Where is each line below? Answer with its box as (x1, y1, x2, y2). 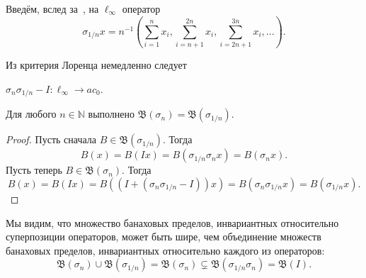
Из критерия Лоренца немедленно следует (6, 57, 187, 72)
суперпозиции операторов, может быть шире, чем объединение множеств (6, 229, 321, 244)
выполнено (88, 106, 135, 121)
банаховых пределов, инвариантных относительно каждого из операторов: (6, 243, 325, 257)
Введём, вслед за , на (6, 1, 99, 16)
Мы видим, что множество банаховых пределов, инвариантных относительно (6, 215, 339, 230)
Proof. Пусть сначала (6, 132, 96, 147)
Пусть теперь (6, 162, 62, 177)
